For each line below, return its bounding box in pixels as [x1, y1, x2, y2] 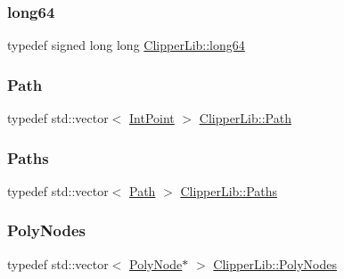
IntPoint [129, 109, 175, 127]
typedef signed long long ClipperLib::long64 [7, 36, 245, 54]
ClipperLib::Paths [180, 181, 278, 200]
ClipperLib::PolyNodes [213, 254, 337, 273]
